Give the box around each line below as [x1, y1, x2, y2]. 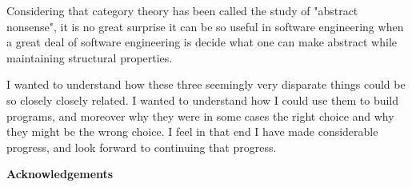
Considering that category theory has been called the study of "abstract [6, 2, 358, 18]
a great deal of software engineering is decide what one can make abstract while [6, 34, 397, 50]
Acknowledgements [6, 165, 114, 182]
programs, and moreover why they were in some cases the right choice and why [6, 107, 394, 124]
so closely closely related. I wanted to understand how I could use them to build [6, 91, 399, 108]
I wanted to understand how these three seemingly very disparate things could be [6, 76, 406, 93]
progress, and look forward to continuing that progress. [6, 138, 277, 155]
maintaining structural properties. [6, 49, 173, 66]
